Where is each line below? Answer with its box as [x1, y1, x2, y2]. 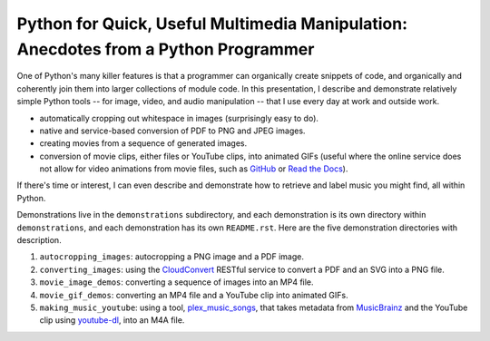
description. [16, 235, 63, 246]
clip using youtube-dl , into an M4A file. [39, 315, 185, 326]
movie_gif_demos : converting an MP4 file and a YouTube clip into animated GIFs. [39, 289, 348, 300]
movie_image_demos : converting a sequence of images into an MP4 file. [39, 277, 314, 287]
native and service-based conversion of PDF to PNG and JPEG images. [39, 125, 306, 136]
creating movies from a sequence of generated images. [39, 138, 248, 149]
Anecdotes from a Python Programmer [16, 39, 315, 59]
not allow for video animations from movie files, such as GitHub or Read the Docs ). [39, 163, 348, 174]
